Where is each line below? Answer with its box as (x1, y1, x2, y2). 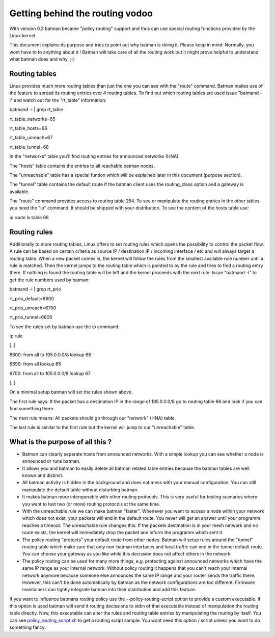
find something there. (9, 406, 54, 412)
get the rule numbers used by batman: (9, 277, 90, 283)
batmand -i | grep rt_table (9, 107, 63, 113)
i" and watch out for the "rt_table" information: (9, 97, 106, 103)
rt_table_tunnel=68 (9, 144, 49, 150)
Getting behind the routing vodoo (9, 8, 153, 19)
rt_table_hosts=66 (9, 125, 48, 131)
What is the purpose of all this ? (9, 437, 112, 446)
